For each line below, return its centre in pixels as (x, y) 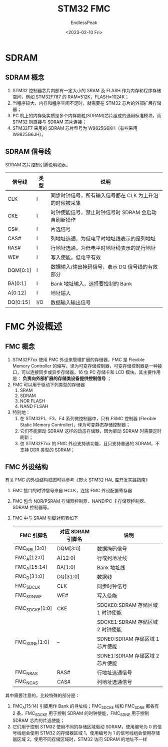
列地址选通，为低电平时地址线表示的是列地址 (103, 238)
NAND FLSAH (34, 406)
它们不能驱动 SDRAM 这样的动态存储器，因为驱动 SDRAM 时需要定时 (91, 431)
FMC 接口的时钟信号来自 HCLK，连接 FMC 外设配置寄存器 (72, 491)
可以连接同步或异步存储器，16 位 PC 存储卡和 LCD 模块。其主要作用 (91, 372)
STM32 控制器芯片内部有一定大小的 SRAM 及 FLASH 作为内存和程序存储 (87, 90)
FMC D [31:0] (29, 577)
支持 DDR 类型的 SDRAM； (47, 450)
